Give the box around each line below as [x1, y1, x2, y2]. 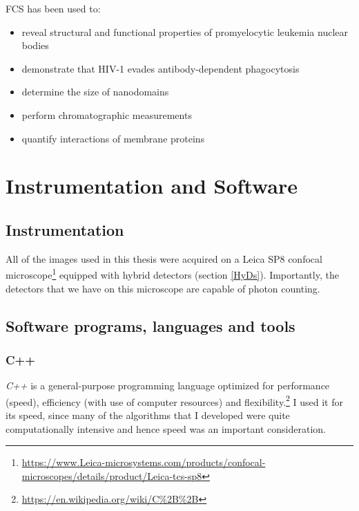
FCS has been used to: [6, 1, 101, 15]
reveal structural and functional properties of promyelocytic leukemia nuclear [21, 24, 348, 39]
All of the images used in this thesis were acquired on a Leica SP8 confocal [6, 251, 322, 266]
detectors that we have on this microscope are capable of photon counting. [6, 281, 320, 295]
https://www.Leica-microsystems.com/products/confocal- [21, 455, 266, 470]
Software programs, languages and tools [6, 315, 295, 336]
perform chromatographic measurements [21, 107, 192, 122]
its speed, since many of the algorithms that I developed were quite [6, 408, 290, 422]
